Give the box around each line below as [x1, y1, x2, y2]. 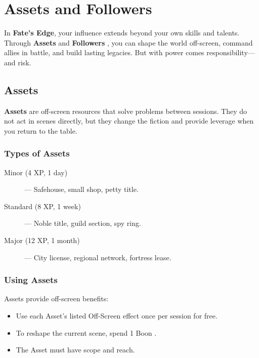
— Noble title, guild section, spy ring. [24, 218, 141, 228]
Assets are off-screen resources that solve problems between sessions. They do [4, 105, 247, 116]
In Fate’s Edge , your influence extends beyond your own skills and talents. [4, 27, 240, 38]
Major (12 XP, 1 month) [4, 235, 80, 246]
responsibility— [206, 47, 255, 58]
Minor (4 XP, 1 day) [4, 167, 68, 177]
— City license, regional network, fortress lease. [24, 252, 171, 262]
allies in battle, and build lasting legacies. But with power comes [4, 47, 204, 58]
